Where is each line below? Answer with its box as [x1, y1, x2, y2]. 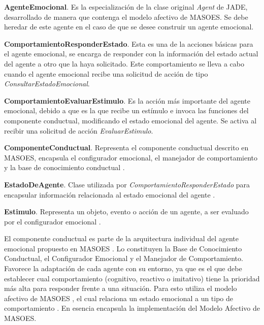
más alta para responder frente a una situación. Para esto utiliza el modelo [4, 283, 237, 294]
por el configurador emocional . [4, 216, 101, 226]
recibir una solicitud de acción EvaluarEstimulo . [4, 125, 153, 136]
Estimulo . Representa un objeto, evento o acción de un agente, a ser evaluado [4, 206, 249, 217]
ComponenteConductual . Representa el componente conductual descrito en [4, 142, 249, 153]
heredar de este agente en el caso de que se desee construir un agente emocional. [4, 21, 254, 32]
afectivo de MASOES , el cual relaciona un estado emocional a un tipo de [4, 292, 234, 303]
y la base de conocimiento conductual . [4, 162, 125, 173]
